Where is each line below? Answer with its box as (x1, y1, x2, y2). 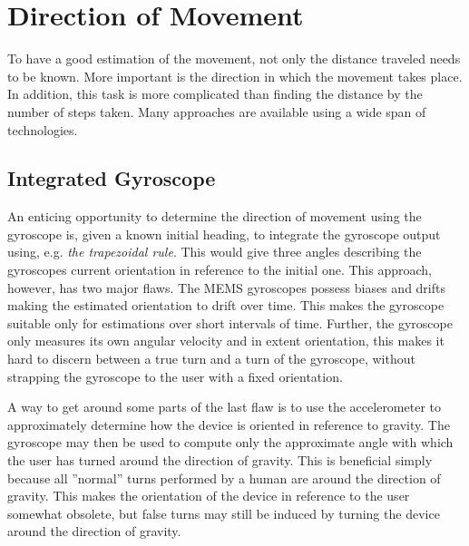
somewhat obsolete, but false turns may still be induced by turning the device (7, 503, 440, 522)
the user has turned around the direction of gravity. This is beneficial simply (7, 451, 433, 470)
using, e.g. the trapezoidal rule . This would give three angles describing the (7, 242, 422, 261)
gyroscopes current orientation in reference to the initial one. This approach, (7, 260, 432, 279)
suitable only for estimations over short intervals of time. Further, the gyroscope (7, 313, 453, 332)
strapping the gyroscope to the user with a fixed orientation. (7, 366, 343, 385)
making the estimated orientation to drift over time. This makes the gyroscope (7, 296, 445, 315)
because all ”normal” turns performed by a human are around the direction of (7, 468, 441, 487)
